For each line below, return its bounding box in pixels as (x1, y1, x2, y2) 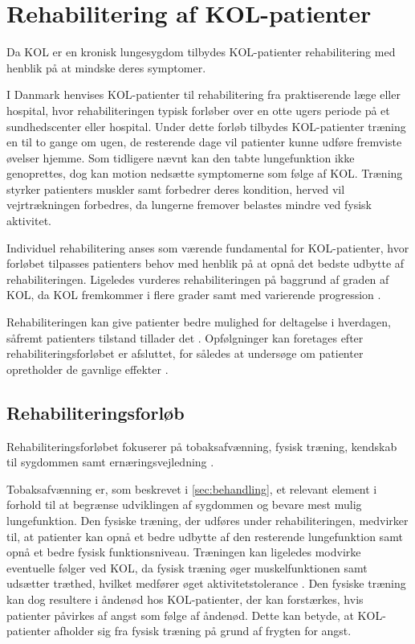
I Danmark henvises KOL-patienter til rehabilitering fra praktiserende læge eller (6, 86, 401, 103)
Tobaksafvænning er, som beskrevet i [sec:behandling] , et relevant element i (6, 480, 377, 497)
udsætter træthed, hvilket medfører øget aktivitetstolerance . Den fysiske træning (6, 575, 406, 592)
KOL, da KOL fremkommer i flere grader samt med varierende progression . (6, 286, 381, 303)
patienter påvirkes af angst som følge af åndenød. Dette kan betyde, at (6, 606, 354, 623)
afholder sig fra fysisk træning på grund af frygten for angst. (54, 622, 352, 639)
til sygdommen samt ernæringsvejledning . (6, 453, 214, 470)
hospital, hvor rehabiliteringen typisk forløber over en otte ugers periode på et (6, 101, 390, 118)
